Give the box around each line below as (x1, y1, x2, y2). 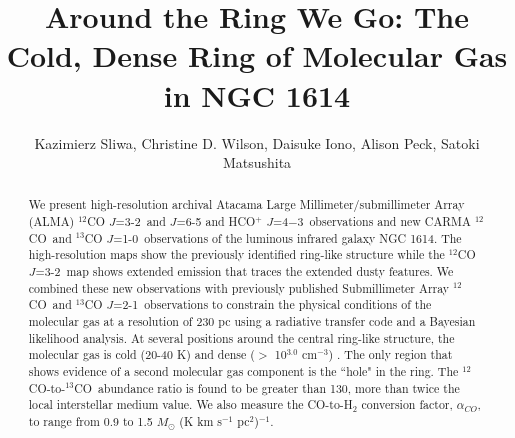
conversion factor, (361, 396, 453, 413)
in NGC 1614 (163, 74, 351, 115)
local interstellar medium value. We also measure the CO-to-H (28, 396, 353, 413)
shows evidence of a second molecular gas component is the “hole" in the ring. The (28, 363, 459, 380)
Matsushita (222, 152, 292, 173)
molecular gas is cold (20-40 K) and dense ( (28, 346, 255, 363)
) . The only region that (328, 346, 453, 363)
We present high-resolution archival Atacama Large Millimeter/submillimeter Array (28, 196, 465, 213)
